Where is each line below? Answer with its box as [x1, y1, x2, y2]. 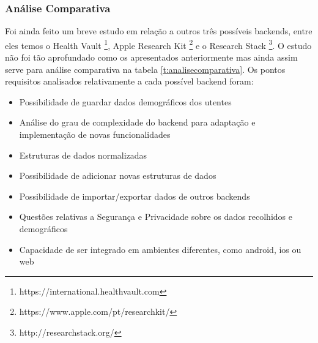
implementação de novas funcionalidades [19, 128, 171, 141]
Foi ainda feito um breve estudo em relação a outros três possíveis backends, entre [5, 24, 312, 37]
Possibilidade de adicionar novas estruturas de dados [19, 169, 216, 182]
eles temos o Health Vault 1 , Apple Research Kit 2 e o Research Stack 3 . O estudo [5, 37, 312, 51]
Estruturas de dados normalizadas [19, 148, 147, 161]
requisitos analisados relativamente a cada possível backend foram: [5, 75, 254, 88]
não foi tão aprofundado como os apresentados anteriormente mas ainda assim [5, 51, 298, 64]
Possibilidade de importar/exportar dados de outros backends [19, 189, 250, 202]
